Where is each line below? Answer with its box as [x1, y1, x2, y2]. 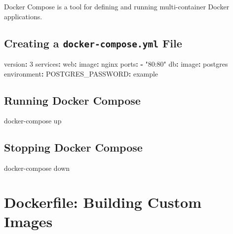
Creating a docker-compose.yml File [4, 35, 182, 50]
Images [4, 211, 53, 232]
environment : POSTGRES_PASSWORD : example [4, 68, 158, 78]
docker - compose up [4, 116, 62, 126]
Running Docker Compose [4, 92, 141, 108]
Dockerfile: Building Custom [4, 192, 201, 212]
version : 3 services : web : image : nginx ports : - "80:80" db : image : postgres [4, 58, 228, 69]
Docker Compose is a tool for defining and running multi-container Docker [4, 1, 230, 11]
